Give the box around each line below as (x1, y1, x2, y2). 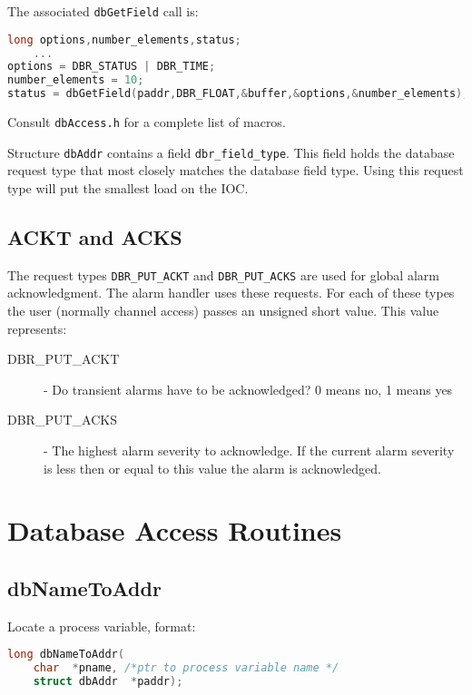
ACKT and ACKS (7, 222, 182, 250)
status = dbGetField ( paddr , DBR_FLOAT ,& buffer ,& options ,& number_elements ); (7, 87, 469, 101)
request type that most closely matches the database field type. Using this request (7, 161, 464, 180)
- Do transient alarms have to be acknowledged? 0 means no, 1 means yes (44, 379, 453, 398)
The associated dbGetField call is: (7, 2, 199, 20)
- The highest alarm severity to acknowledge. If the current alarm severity (44, 440, 455, 459)
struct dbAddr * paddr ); (33, 675, 183, 689)
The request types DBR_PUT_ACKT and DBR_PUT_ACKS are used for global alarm (7, 265, 439, 284)
